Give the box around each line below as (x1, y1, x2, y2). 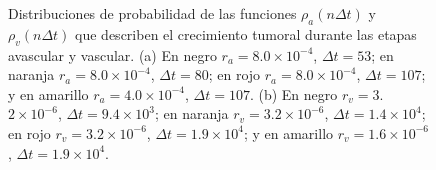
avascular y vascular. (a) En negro (8, 44, 217, 65)
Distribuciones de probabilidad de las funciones (8, 3, 297, 23)
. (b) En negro (249, 83, 338, 104)
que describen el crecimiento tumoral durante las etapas (75, 23, 417, 44)
